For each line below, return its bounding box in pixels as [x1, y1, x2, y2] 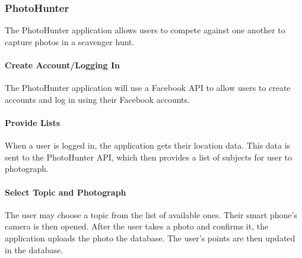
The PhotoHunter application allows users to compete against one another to [5, 24, 285, 36]
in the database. [5, 243, 63, 256]
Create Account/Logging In [5, 59, 120, 71]
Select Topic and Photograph [5, 185, 126, 198]
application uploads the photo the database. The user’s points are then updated [5, 231, 295, 244]
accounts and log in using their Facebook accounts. [5, 93, 190, 105]
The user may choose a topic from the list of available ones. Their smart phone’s [5, 208, 297, 221]
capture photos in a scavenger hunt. [5, 35, 135, 48]
